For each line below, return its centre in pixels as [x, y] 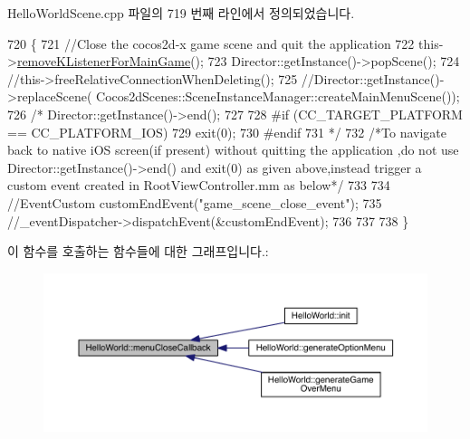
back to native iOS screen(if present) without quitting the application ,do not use [233, 150]
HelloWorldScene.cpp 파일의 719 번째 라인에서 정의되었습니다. [181, 13]
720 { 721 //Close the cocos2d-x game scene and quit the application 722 [211, 43]
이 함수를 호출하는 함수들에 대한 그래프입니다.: [138, 251]
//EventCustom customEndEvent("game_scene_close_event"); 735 [195, 202]
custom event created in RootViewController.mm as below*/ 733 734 [199, 185]
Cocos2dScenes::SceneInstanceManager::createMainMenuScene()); [278, 96]
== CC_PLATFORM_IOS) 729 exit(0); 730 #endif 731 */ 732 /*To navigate [227, 132]
